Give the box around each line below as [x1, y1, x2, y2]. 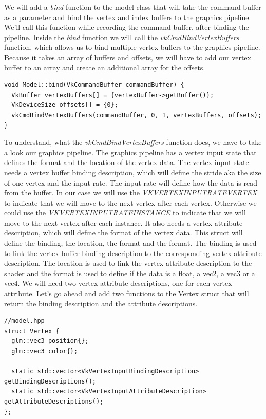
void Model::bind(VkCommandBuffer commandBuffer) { [4, 81, 184, 89]
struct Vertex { [4, 327, 60, 335]
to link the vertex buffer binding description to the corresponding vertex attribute [4, 247, 262, 258]
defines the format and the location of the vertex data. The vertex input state [4, 157, 249, 168]
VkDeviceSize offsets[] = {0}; [11, 101, 118, 109]
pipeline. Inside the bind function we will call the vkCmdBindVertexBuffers [4, 31, 239, 42]
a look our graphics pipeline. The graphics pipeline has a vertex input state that [4, 147, 257, 157]
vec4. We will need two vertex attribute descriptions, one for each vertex [4, 278, 232, 288]
